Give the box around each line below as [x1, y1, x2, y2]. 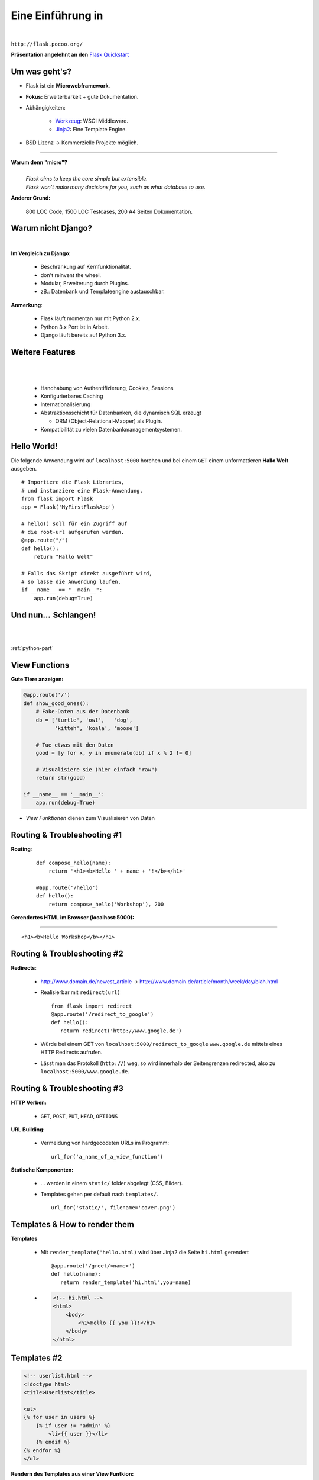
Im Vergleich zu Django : [11, 249, 71, 257]
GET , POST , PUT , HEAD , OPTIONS [40, 1112, 118, 1119]
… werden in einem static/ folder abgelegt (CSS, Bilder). [40, 1180, 183, 1187]
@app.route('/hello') [36, 884, 99, 891]
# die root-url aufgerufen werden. [21, 529, 125, 535]
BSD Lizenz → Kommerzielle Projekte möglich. [25, 139, 139, 146]
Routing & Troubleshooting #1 [11, 830, 122, 840]
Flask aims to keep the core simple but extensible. [25, 175, 148, 182]
